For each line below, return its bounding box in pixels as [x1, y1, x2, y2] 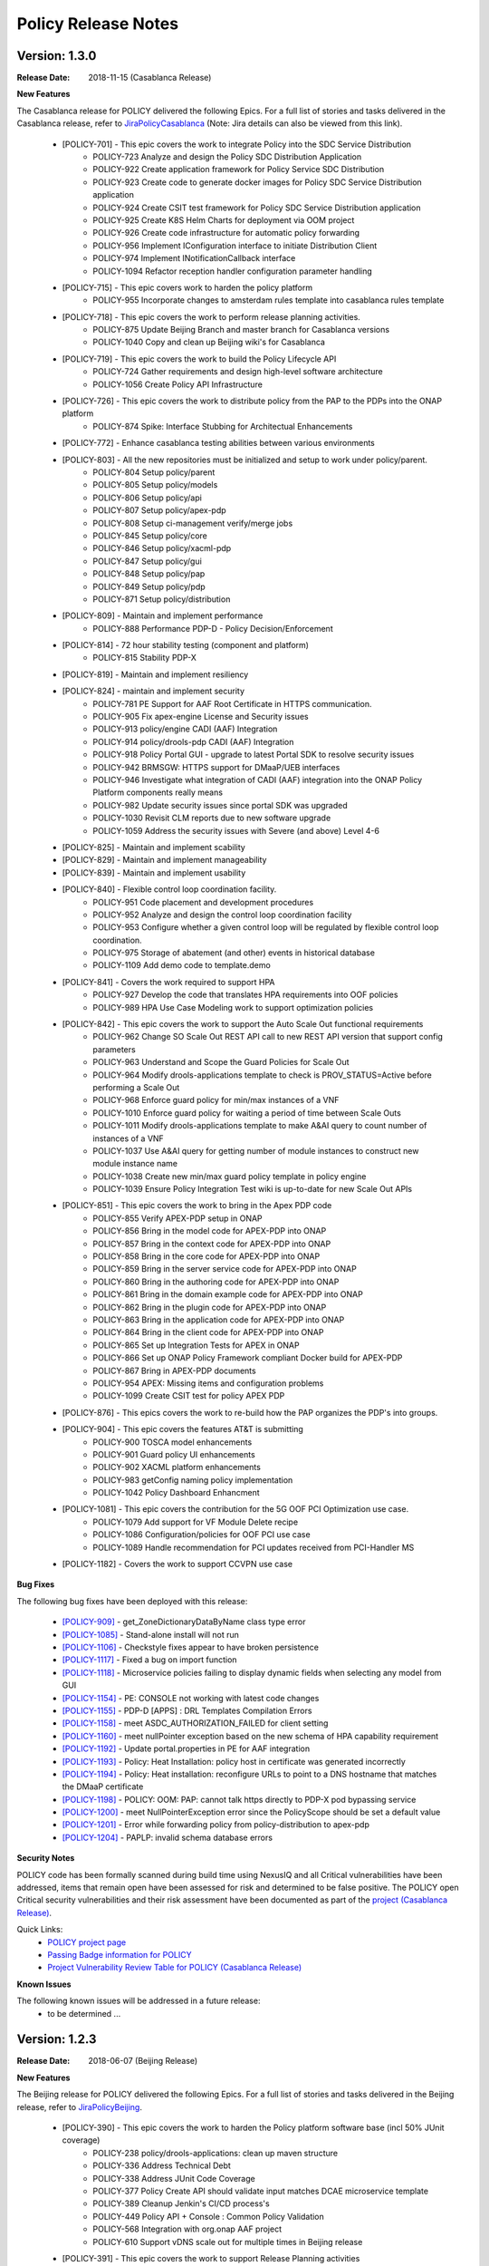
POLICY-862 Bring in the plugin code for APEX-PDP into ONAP [92, 1302, 327, 1312]
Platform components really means [92, 787, 224, 798]
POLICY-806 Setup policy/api [92, 492, 203, 503]
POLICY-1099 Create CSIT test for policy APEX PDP [92, 1390, 285, 1401]
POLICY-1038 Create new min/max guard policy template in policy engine [92, 1170, 367, 1182]
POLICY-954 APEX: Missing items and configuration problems [92, 1378, 324, 1389]
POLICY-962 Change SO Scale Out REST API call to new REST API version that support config [92, 1031, 444, 1042]
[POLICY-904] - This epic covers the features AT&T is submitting [62, 1424, 303, 1435]
